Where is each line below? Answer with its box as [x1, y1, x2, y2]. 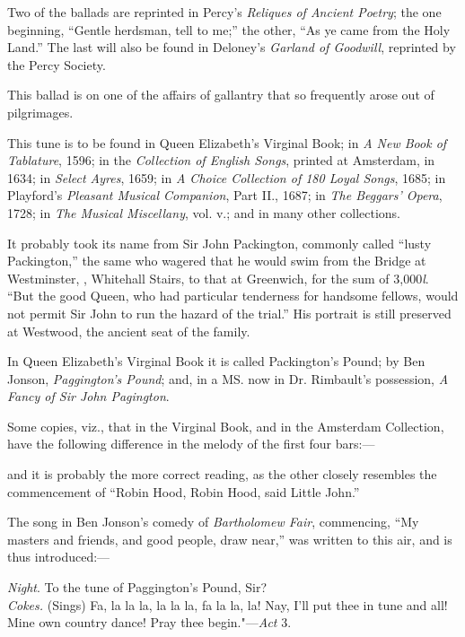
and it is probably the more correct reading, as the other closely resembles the [7, 465, 437, 484]
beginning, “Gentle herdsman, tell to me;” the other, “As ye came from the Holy [7, 20, 451, 39]
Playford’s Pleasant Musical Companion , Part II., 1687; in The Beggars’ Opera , [7, 186, 443, 205]
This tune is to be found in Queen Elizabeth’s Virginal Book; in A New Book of [7, 133, 447, 152]
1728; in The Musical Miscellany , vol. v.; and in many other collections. [7, 203, 401, 222]
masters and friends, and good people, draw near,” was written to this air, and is [7, 529, 452, 548]
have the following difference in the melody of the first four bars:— [7, 434, 375, 453]
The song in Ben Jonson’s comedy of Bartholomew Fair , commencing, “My [7, 512, 419, 531]
